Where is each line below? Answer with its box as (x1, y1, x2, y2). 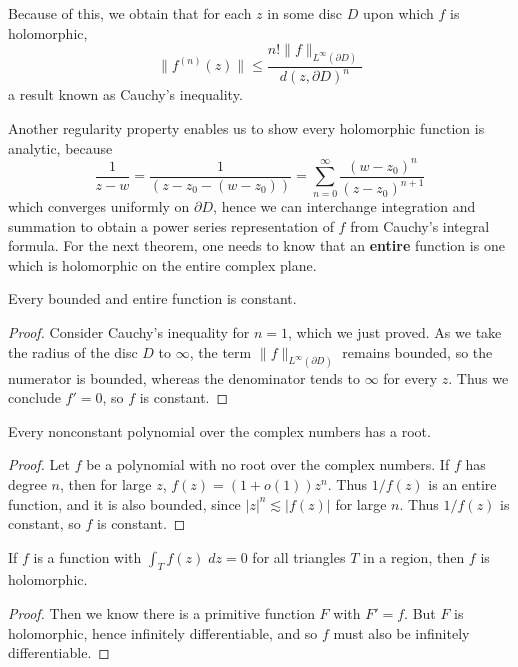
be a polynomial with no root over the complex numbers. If (86, 454, 450, 475)
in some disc (267, 3, 343, 23)
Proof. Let (8, 454, 70, 475)
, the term (189, 341, 252, 362)
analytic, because (8, 137, 113, 158)
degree (8, 473, 47, 494)
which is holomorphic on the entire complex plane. (8, 254, 317, 275)
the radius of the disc (8, 341, 138, 362)
